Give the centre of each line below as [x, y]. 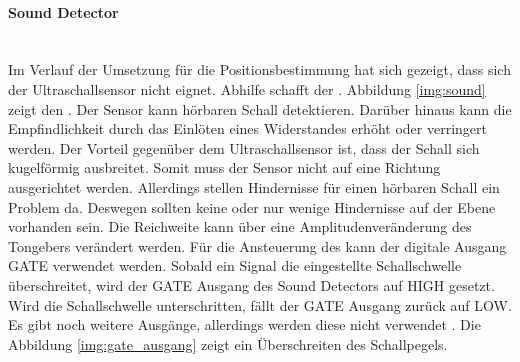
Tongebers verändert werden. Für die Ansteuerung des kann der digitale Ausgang [257, 245]
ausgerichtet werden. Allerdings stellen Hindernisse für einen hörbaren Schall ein [254, 186]
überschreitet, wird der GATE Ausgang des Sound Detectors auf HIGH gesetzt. [251, 284]
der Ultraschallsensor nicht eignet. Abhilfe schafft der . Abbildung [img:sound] [247, 88]
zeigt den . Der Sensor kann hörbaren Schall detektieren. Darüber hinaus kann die [260, 108]
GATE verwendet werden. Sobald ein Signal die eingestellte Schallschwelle [235, 265]
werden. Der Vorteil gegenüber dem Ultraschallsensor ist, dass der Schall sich [244, 147]
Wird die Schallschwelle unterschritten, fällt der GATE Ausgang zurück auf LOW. [260, 304]
